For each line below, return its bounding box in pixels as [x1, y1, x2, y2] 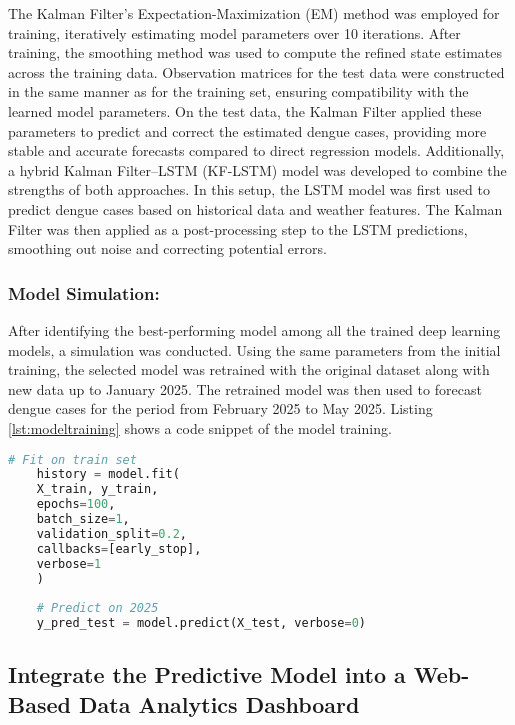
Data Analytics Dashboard [78, 688, 360, 719]
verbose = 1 [36, 556, 102, 571]
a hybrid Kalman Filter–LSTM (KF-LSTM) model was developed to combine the [8, 159, 507, 180]
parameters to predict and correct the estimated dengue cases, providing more [8, 120, 487, 141]
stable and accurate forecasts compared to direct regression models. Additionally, [8, 140, 505, 161]
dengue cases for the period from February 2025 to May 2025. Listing [8, 398, 433, 419]
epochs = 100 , [36, 497, 116, 512]
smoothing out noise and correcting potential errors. [8, 238, 327, 259]
